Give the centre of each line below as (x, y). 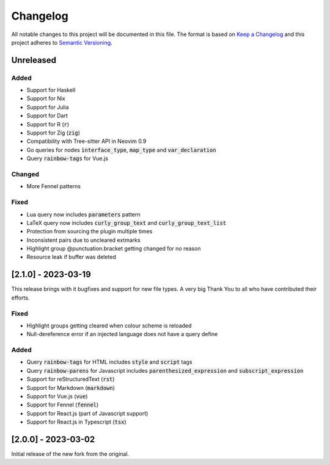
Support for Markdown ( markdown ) (71, 387)
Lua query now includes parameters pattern (83, 214)
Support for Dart (47, 115)
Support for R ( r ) (48, 124)
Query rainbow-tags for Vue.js (67, 158)
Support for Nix (46, 98)
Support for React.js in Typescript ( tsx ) (76, 422)
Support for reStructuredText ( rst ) (71, 379)
